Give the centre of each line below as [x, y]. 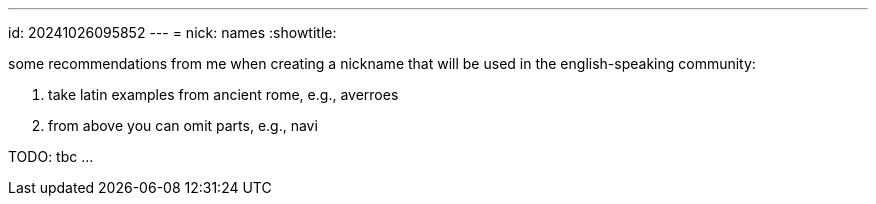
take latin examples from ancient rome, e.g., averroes [223, 94]
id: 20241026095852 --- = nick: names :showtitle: [172, 32]
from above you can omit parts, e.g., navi [183, 125]
